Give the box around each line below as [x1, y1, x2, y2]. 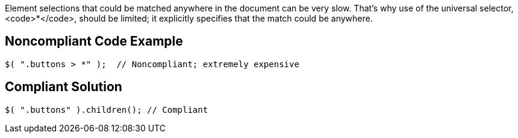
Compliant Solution [5, 79, 122, 95]
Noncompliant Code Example [5, 34, 183, 49]
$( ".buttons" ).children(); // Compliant [5, 104, 208, 115]
